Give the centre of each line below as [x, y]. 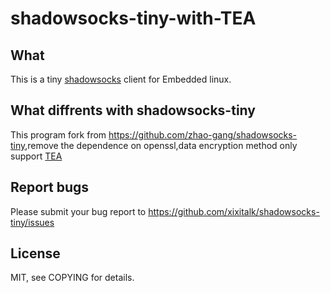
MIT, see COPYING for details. [72, 278]
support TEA [36, 156]
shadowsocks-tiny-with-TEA [133, 18]
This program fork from [58, 134]
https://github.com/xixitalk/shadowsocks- [234, 211]
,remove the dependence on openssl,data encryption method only [161, 145]
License [35, 253]
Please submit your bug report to [78, 211]
